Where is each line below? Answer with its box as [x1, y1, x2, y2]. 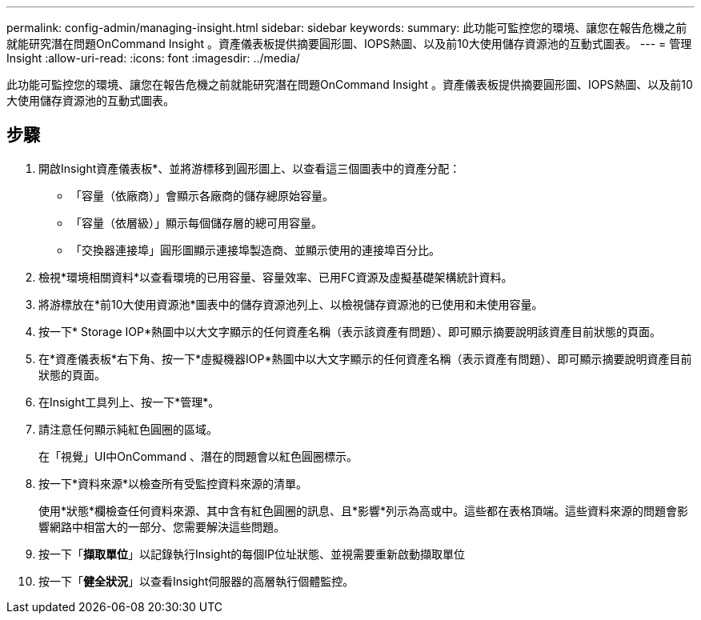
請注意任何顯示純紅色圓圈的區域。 [38, 422, 218, 436]
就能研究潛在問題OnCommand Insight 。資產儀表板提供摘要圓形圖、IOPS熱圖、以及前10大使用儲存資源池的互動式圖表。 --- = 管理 [6, 37, 692, 50]
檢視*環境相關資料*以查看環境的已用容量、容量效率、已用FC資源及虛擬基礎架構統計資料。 [38, 270, 513, 284]
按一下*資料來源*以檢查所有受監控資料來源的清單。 [38, 476, 308, 490]
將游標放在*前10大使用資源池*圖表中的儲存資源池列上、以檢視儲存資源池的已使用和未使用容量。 [38, 297, 543, 311]
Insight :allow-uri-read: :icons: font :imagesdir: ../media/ [6, 51, 300, 65]
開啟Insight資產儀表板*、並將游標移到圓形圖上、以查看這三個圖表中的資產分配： [38, 161, 461, 175]
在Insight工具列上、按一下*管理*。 [38, 394, 220, 409]
